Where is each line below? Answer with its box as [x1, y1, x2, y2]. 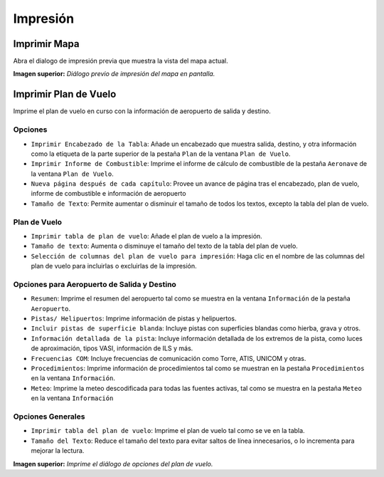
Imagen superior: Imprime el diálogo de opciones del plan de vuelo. [13, 459, 213, 468]
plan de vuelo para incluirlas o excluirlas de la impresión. [31, 262, 197, 271]
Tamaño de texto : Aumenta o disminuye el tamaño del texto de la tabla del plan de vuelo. [31, 242, 298, 251]
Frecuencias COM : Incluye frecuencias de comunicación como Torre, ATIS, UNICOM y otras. [31, 354, 306, 362]
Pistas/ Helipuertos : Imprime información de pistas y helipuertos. [31, 314, 237, 323]
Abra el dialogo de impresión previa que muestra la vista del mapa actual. [13, 57, 229, 65]
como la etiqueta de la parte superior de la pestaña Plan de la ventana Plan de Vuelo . [31, 150, 291, 158]
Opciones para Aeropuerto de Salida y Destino [13, 279, 177, 289]
